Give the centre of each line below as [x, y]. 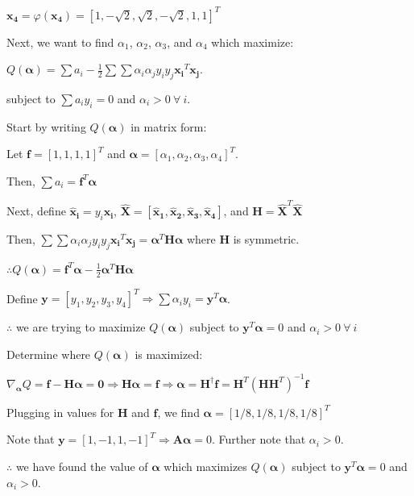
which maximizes [205, 466]
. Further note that [259, 439]
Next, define [36, 211]
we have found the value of [82, 466]
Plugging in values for [60, 412]
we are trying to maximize [81, 327]
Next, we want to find [60, 42]
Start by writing [46, 126]
